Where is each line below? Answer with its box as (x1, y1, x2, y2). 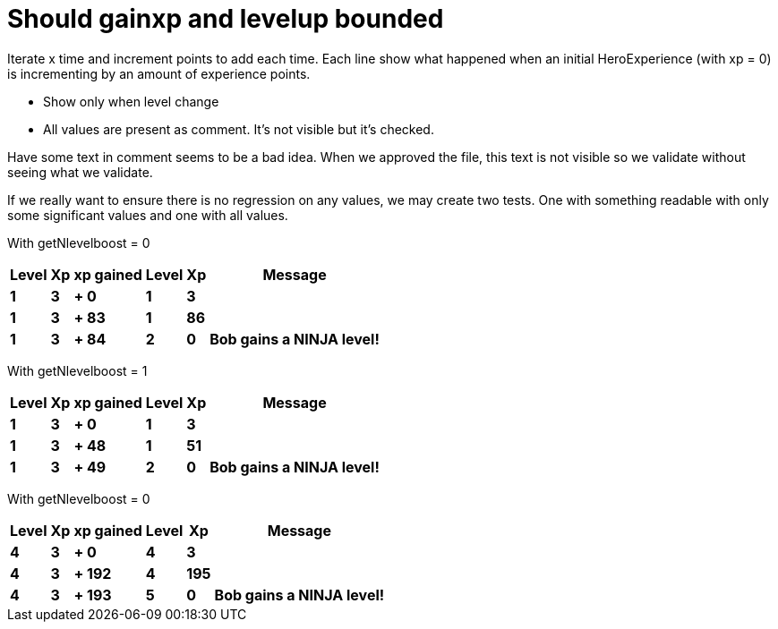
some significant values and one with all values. (7, 207, 288, 223)
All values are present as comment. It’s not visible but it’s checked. (43, 121, 434, 137)
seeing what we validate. (7, 164, 153, 180)
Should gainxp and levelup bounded (7, 4, 444, 34)
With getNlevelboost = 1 (7, 362, 148, 378)
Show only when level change (43, 93, 219, 109)
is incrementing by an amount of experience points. (7, 65, 311, 81)
